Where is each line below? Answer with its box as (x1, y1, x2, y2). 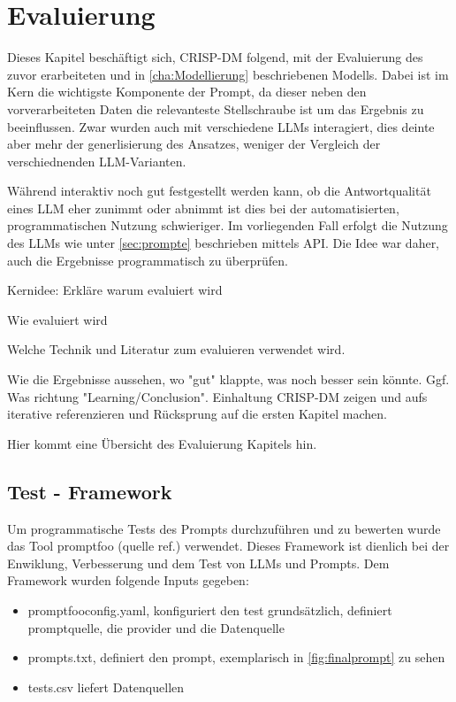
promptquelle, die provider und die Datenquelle (27, 618, 285, 636)
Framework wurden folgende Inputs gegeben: (7, 571, 249, 590)
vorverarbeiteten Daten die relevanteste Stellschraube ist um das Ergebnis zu (7, 99, 424, 118)
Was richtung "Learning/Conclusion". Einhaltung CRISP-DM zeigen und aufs (7, 387, 428, 405)
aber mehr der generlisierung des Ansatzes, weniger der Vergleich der (7, 135, 381, 153)
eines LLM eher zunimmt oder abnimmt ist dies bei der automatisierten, (7, 198, 399, 217)
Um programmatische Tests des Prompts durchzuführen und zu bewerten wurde (7, 519, 441, 537)
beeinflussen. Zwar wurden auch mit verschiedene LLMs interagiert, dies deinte (7, 117, 435, 135)
